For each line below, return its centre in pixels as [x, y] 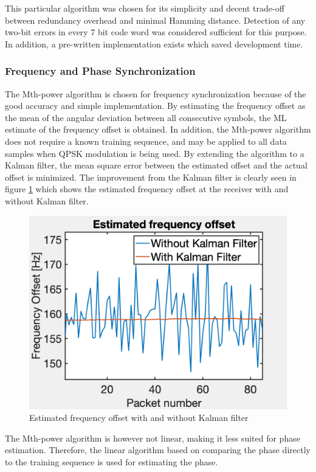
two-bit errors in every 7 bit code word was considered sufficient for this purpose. [156, 32]
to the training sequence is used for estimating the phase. [112, 461]
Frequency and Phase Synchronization [100, 71]
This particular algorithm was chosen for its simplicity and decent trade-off [145, 8]
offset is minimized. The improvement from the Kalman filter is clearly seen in [151, 177]
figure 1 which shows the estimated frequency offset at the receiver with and [147, 189]
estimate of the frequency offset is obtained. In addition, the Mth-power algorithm [158, 129]
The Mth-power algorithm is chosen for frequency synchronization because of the [156, 93]
